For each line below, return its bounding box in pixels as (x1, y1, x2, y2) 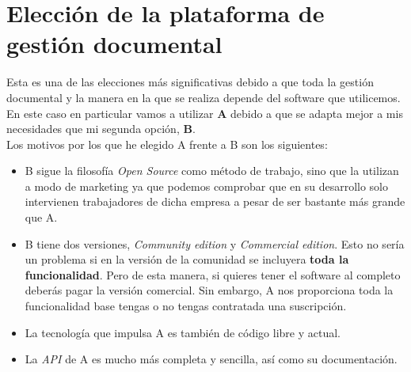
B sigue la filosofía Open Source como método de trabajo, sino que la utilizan (25, 162, 399, 179)
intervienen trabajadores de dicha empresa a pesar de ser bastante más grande (25, 193, 405, 210)
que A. (25, 209, 58, 226)
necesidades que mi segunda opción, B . (6, 120, 196, 137)
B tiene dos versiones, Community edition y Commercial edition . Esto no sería (25, 235, 405, 252)
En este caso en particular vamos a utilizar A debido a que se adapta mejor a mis (6, 104, 403, 121)
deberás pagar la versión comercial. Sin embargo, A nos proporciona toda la (25, 282, 394, 298)
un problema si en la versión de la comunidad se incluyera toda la (25, 251, 349, 268)
